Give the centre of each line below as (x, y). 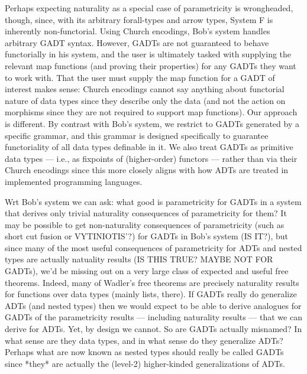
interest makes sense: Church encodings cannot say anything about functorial (145, 89)
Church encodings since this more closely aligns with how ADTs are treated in (147, 170)
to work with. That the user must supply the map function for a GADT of (140, 77)
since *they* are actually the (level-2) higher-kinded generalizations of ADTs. (145, 363)
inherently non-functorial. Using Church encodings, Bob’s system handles (138, 31)
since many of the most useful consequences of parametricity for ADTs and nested (153, 247)
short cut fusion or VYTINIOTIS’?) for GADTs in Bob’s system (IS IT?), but (147, 236)
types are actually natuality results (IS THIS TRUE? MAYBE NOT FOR (139, 259)
